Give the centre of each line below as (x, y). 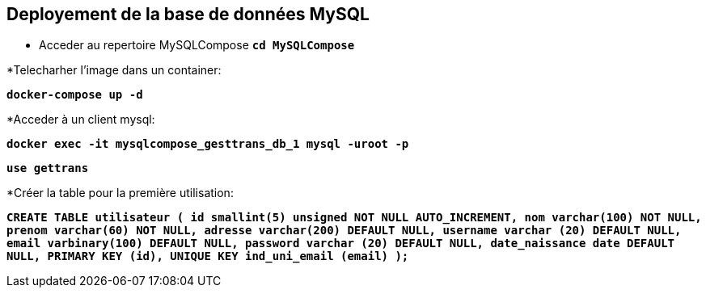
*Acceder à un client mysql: (81, 120)
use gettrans (48, 168)
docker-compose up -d (75, 95)
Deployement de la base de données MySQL (188, 14)
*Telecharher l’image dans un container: (114, 70)
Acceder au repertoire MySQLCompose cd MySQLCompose (197, 45)
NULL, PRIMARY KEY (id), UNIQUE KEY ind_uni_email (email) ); (208, 256)
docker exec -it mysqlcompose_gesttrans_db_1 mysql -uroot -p (208, 144)
